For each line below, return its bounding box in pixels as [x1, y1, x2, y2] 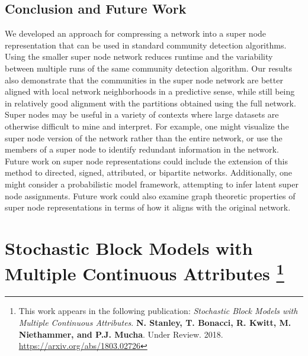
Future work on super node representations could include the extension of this [5, 154, 288, 167]
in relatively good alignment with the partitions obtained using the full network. [5, 96, 296, 109]
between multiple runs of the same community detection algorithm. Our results [5, 62, 293, 74]
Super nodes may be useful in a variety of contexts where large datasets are [5, 108, 279, 121]
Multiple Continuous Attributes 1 [5, 259, 284, 286]
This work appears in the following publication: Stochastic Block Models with [18, 305, 298, 317]
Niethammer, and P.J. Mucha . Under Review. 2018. [18, 328, 223, 340]
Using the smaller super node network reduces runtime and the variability [5, 50, 273, 63]
